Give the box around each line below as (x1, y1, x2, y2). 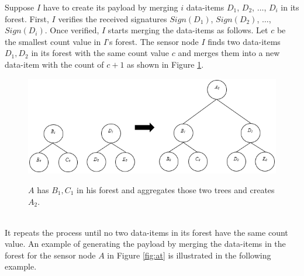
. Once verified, (44, 24, 99, 36)
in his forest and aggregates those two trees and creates (77, 183, 275, 195)
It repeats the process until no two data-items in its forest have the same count (5, 226, 288, 238)
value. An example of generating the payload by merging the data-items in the (5, 237, 286, 250)
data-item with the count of (5, 58, 104, 70)
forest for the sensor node (5, 249, 96, 261)
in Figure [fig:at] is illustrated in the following (107, 249, 271, 261)
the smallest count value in (5, 35, 101, 47)
